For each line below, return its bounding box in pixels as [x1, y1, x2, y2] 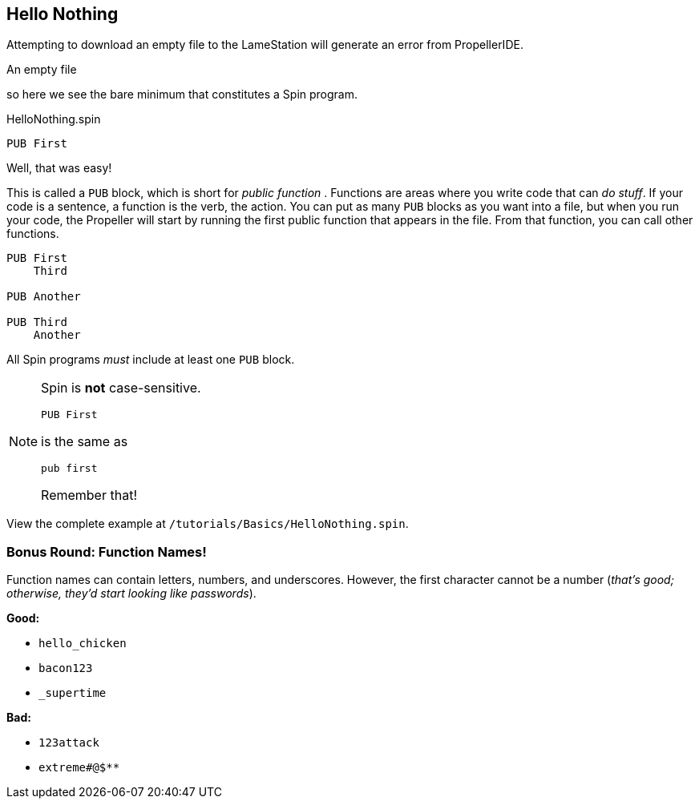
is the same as [41, 433, 128, 450]
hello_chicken [38, 637, 127, 650]
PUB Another [6, 290, 81, 304]
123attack [38, 736, 99, 750]
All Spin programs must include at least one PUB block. [6, 352, 295, 367]
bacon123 [38, 662, 93, 675]
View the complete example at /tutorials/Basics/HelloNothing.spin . [6, 517, 409, 531]
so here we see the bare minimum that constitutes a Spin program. [6, 87, 358, 102]
